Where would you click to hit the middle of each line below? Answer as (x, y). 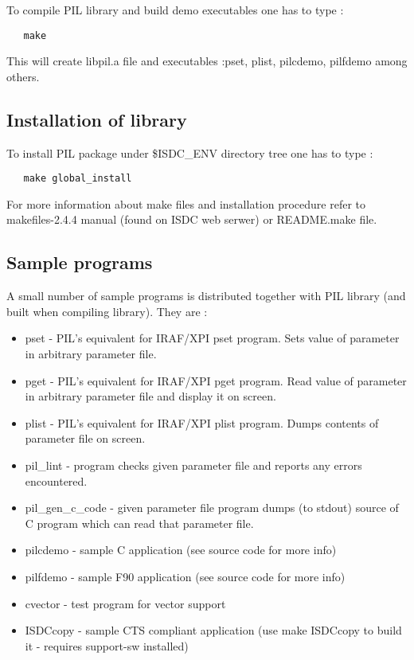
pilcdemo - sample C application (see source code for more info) (181, 550)
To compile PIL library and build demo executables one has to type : (175, 10)
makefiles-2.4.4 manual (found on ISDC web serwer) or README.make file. (192, 219)
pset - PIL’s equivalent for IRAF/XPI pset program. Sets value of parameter (212, 338)
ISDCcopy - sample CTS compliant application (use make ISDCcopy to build (213, 630)
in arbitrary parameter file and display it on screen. (150, 396)
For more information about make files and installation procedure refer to (186, 203)
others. (23, 76)
